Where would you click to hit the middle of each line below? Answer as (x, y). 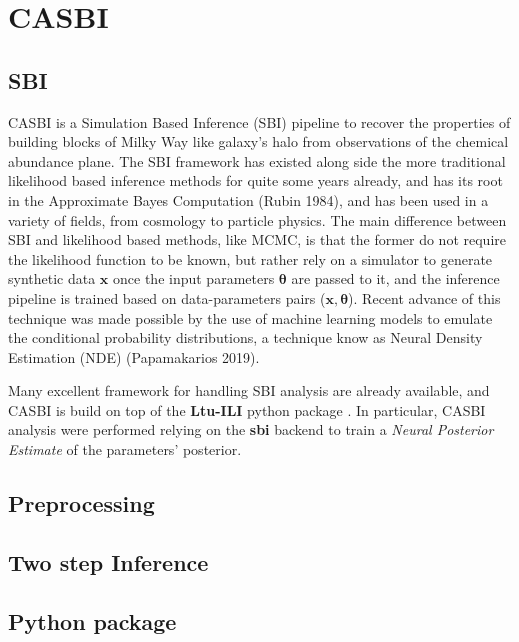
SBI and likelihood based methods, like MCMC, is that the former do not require (257, 239)
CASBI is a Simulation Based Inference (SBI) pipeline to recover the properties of (259, 121)
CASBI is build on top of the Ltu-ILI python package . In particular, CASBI (247, 409)
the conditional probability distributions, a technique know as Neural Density (245, 337)
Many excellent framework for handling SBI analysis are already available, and (249, 390)
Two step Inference (108, 561)
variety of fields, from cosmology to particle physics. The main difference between (257, 219)
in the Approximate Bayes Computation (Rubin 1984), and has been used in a (248, 199)
